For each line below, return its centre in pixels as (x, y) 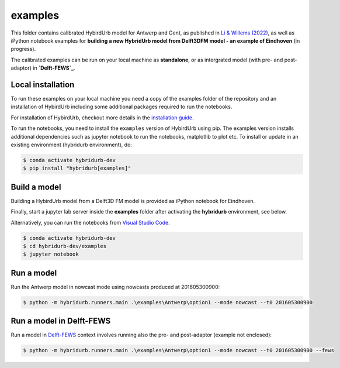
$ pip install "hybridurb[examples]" (77, 168)
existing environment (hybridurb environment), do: (72, 145)
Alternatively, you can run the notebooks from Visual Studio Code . (90, 222)
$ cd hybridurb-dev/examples (65, 246)
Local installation (43, 85)
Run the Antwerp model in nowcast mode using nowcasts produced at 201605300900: (115, 287)
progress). (23, 49)
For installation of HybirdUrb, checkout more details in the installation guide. (102, 118)
